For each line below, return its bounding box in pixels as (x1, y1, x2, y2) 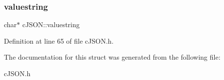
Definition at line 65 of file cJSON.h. (4, 35, 114, 46)
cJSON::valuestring (22, 19, 80, 30)
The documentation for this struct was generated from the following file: (4, 52, 221, 62)
